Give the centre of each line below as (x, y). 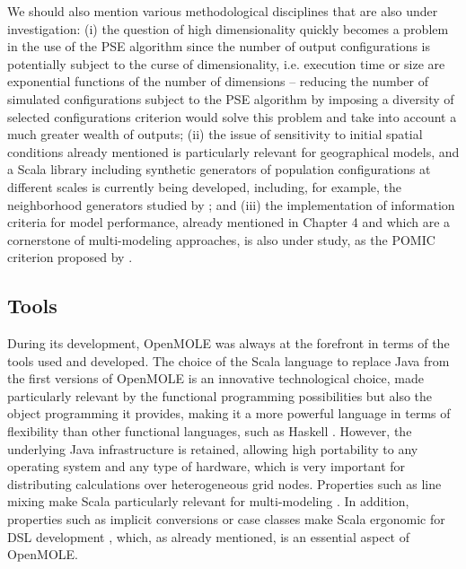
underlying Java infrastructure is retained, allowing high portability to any (213, 448)
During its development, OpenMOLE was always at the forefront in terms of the (229, 343)
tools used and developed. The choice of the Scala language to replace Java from (229, 360)
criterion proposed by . (70, 257)
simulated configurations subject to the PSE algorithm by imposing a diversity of (231, 98)
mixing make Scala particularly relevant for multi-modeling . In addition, (208, 501)
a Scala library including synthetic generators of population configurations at (219, 169)
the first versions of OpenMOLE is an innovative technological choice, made (215, 378)
